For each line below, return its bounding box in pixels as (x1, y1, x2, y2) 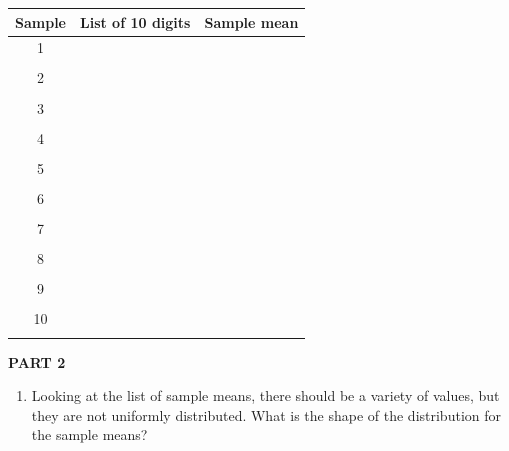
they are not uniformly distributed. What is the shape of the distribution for (31, 404, 501, 425)
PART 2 (8, 351, 66, 372)
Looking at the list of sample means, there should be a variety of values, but (31, 385, 500, 406)
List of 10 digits (79, 11, 191, 32)
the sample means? (31, 424, 148, 445)
